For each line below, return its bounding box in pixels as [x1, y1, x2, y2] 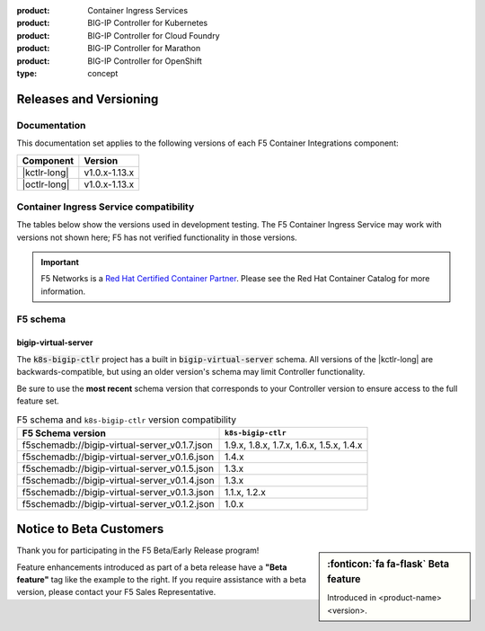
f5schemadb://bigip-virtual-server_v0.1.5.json [22, 462, 215, 475]
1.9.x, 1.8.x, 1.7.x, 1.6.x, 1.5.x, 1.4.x [225, 439, 363, 451]
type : [16, 67, 38, 78]
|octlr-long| [22, 178, 70, 191]
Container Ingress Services [87, 5, 189, 15]
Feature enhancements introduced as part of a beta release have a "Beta [16, 562, 287, 573]
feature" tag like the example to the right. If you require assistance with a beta [16, 574, 307, 584]
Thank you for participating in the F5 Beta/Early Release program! [16, 545, 260, 556]
